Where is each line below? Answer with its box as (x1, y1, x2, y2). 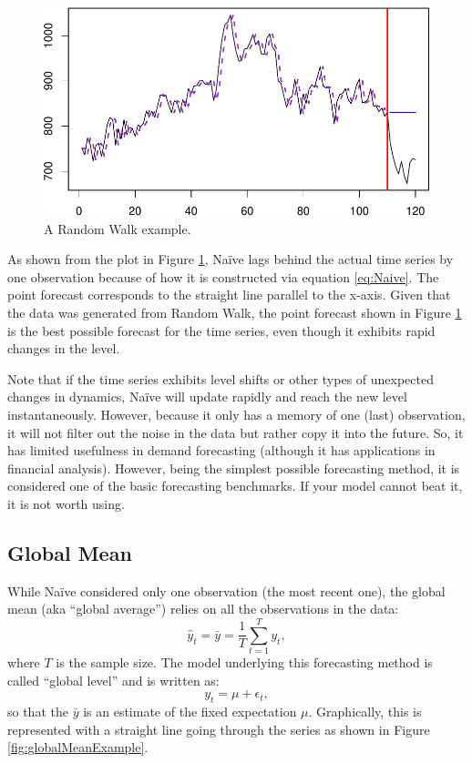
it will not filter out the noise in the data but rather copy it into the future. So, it (7, 422, 464, 442)
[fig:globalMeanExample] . (7, 738, 149, 757)
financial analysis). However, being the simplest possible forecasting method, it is (7, 458, 460, 477)
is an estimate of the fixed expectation (83, 702, 297, 721)
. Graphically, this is (308, 702, 422, 721)
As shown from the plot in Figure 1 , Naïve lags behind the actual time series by (7, 249, 454, 269)
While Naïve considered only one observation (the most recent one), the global (7, 581, 446, 600)
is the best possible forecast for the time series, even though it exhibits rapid (7, 320, 436, 340)
